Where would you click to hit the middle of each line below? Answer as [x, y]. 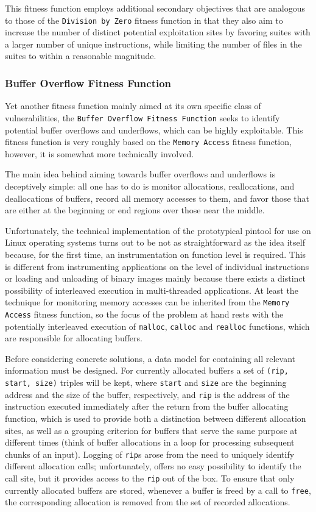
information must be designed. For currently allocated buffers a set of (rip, [147, 370]
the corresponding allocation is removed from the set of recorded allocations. [148, 502]
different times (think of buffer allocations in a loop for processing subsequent [150, 442]
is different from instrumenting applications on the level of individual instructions [157, 266]
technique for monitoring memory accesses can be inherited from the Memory [147, 302]
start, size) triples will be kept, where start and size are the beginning [146, 382]
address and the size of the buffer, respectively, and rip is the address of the [147, 394]
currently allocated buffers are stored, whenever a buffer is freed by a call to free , [158, 490]
